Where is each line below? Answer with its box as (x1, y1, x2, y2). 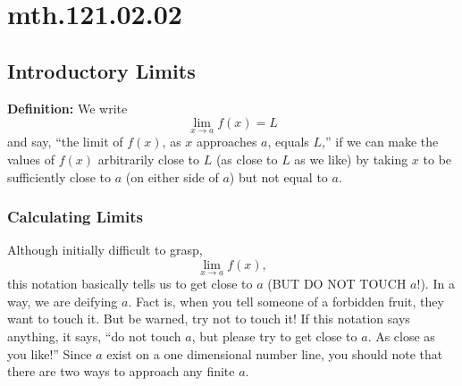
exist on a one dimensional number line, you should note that (106, 344, 443, 363)
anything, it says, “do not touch (7, 326, 181, 345)
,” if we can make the (322, 132, 439, 151)
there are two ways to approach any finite (7, 362, 235, 381)
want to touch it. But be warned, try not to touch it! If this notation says (7, 309, 410, 328)
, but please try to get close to (191, 326, 357, 345)
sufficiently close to (7, 167, 112, 186)
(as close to (215, 149, 278, 168)
